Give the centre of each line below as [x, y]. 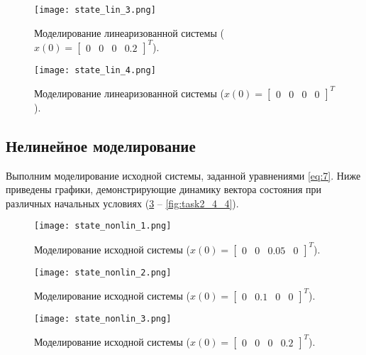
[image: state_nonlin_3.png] [103, 318]
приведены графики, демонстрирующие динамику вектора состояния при [163, 189]
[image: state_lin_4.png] [95, 70]
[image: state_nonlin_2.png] [103, 272]
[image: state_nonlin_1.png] [103, 226]
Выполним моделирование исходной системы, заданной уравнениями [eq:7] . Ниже [183, 175]
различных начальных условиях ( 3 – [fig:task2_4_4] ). [122, 203]
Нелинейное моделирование [101, 145]
